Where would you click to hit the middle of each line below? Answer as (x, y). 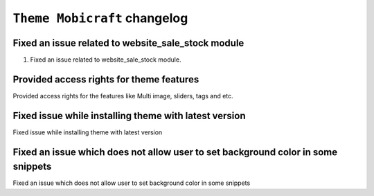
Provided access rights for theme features (106, 79)
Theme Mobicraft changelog (100, 18)
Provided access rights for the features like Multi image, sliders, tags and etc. (123, 96)
